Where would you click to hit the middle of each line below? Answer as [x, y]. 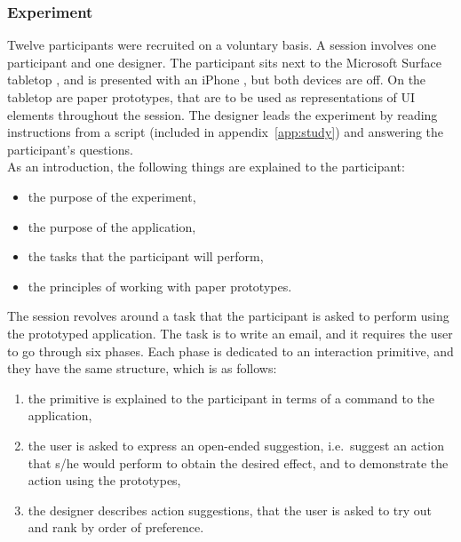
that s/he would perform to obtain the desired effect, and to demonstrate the [238, 462]
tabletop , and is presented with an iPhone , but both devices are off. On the [217, 80]
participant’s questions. [70, 149]
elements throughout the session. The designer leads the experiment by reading [223, 114]
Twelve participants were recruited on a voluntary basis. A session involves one [222, 45]
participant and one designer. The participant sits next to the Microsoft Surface [224, 62]
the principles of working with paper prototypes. [160, 286]
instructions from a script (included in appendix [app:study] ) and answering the [226, 132]
